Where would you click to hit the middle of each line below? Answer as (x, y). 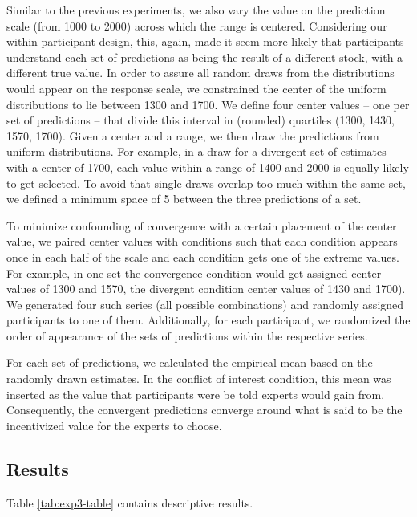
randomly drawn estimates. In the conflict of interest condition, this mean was (199, 379)
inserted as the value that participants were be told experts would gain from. (196, 394)
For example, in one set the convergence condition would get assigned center (194, 273)
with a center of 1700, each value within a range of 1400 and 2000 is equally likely (208, 167)
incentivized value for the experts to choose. (114, 425)
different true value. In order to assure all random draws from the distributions (200, 73)
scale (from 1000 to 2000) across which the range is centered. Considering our (197, 25)
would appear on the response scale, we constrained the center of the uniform (196, 88)
